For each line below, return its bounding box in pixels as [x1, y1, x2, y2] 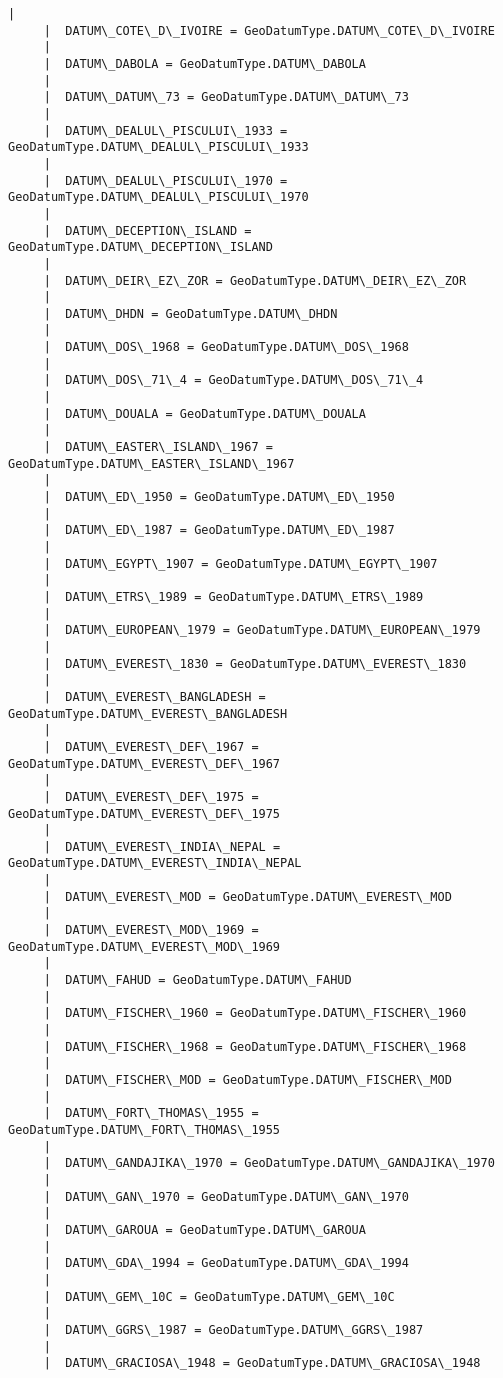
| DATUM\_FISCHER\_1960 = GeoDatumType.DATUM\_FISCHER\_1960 [43, 1006, 467, 1021]
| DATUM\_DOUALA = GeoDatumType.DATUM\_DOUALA [43, 406, 366, 421]
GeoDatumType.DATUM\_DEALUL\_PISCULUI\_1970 [8, 190, 309, 205]
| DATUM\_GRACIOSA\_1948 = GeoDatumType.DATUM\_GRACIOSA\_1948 [43, 1356, 481, 1371]
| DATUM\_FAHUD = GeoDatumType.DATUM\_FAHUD [43, 973, 352, 988]
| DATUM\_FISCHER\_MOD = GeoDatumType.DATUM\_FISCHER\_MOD [43, 1073, 452, 1087]
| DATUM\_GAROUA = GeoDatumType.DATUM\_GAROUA [43, 1222, 366, 1237]
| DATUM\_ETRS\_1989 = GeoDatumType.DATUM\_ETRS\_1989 [43, 589, 424, 604]
